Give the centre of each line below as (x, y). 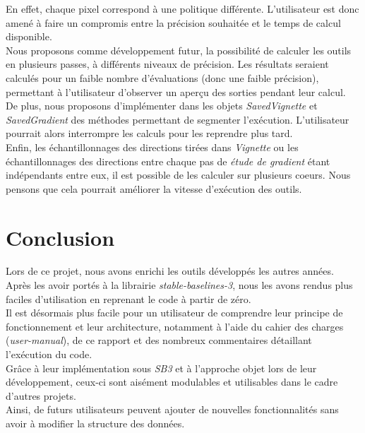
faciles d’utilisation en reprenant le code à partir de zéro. (128, 298)
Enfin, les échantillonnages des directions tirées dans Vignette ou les (152, 147)
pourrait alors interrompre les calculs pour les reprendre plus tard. (149, 133)
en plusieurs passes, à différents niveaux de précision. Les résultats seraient (167, 64)
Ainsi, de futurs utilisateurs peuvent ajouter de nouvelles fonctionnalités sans (172, 409)
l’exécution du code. (49, 354)
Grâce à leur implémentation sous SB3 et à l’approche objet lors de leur (161, 368)
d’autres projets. (41, 395)
